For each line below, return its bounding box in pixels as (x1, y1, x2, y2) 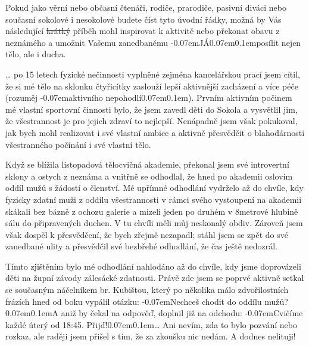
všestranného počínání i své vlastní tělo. (5, 138, 151, 150)
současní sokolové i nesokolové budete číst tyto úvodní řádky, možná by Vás (5, 13, 282, 25)
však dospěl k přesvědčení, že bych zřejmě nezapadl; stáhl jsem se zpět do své (5, 228, 288, 240)
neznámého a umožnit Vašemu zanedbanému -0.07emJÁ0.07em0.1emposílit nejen (5, 36, 301, 48)
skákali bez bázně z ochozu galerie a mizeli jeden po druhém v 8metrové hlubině (5, 205, 298, 217)
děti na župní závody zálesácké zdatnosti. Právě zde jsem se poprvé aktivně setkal (5, 271, 304, 284)
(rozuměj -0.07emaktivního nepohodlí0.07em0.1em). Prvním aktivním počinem (5, 91, 292, 104)
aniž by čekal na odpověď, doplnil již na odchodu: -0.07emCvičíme (61, 307, 303, 319)
